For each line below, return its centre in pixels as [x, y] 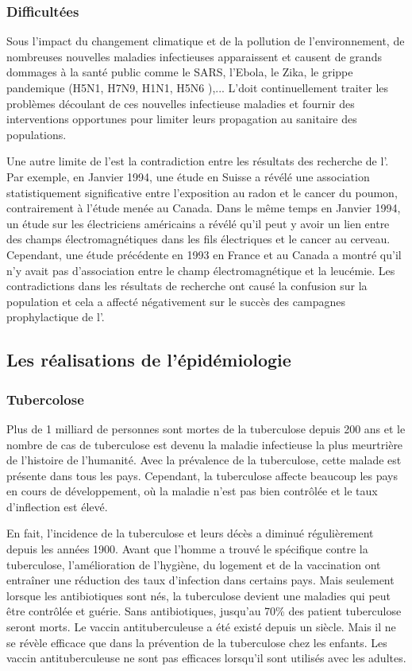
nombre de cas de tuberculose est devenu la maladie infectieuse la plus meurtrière [205, 444]
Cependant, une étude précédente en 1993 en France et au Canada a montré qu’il [204, 254]
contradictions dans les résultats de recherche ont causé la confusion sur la [187, 286]
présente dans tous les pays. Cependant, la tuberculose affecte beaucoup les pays [202, 475]
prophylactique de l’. [56, 317]
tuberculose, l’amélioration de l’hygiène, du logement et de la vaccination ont [194, 564]
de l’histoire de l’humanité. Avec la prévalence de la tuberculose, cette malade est [204, 460]
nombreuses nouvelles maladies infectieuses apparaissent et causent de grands [194, 56]
